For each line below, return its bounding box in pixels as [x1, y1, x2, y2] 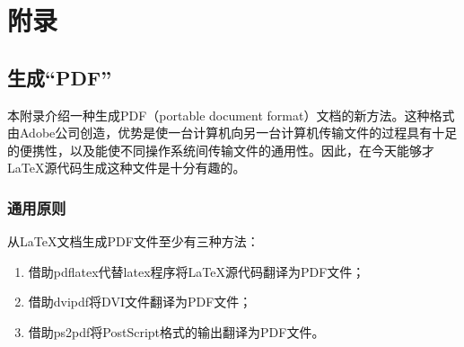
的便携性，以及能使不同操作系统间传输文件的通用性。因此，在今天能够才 [7, 140, 434, 159]
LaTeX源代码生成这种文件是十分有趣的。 [7, 158, 246, 177]
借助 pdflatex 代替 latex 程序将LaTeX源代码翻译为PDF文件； [28, 262, 365, 280]
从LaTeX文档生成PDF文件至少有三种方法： [7, 232, 259, 251]
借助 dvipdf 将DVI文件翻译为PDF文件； [28, 292, 252, 311]
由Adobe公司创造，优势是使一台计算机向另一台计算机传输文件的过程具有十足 [7, 123, 458, 142]
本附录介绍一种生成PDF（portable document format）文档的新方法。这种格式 [7, 105, 455, 124]
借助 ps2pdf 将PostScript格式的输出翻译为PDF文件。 [28, 322, 325, 341]
